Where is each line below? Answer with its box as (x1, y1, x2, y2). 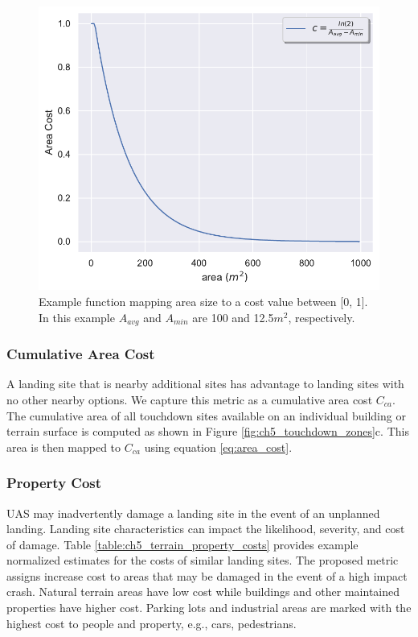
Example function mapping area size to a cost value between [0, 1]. (39, 293, 368, 310)
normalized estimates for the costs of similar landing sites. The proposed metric (6, 552, 399, 569)
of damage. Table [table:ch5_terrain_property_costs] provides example (6, 536, 359, 552)
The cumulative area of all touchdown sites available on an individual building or (6, 407, 406, 424)
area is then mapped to (6, 438, 121, 455)
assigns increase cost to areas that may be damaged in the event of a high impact (6, 567, 408, 584)
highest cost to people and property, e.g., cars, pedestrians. (6, 614, 297, 631)
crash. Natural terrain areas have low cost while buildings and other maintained (6, 583, 400, 600)
